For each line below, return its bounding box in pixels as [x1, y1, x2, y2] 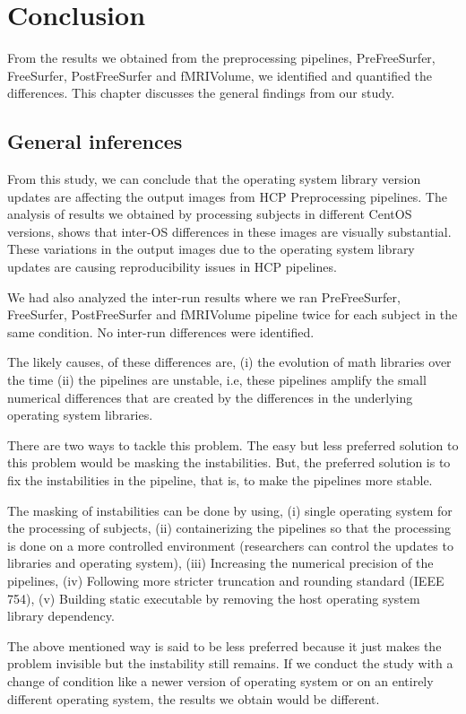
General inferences [7, 127, 183, 155]
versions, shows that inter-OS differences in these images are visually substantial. [7, 222, 452, 240]
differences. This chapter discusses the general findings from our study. [7, 83, 395, 102]
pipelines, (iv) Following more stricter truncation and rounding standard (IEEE [7, 570, 444, 589]
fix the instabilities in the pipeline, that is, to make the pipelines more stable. [7, 471, 433, 490]
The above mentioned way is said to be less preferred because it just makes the [7, 636, 442, 655]
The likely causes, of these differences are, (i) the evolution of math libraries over [7, 353, 452, 371]
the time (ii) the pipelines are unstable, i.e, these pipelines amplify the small [7, 370, 427, 389]
